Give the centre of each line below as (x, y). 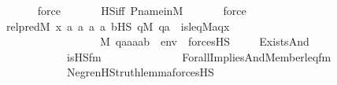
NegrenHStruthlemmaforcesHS (140, 72)
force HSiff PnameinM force (142, 10)
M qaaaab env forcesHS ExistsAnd (204, 41)
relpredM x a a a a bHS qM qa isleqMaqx (118, 26)
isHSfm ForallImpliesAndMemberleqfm (199, 56)
